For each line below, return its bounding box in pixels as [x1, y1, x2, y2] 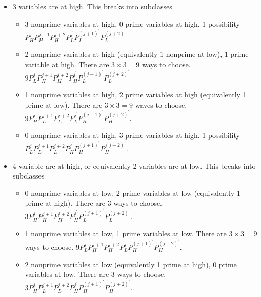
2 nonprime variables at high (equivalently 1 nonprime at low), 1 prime [25, 48, 249, 59]
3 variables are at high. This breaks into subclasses [12, 1, 172, 11]
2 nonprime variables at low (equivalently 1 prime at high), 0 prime [25, 259, 237, 269]
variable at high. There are [25, 58, 109, 69]
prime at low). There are [25, 99, 103, 110]
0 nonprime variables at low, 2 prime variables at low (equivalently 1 [25, 187, 240, 198]
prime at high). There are [25, 197, 106, 208]
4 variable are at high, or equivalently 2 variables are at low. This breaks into [12, 160, 256, 171]
